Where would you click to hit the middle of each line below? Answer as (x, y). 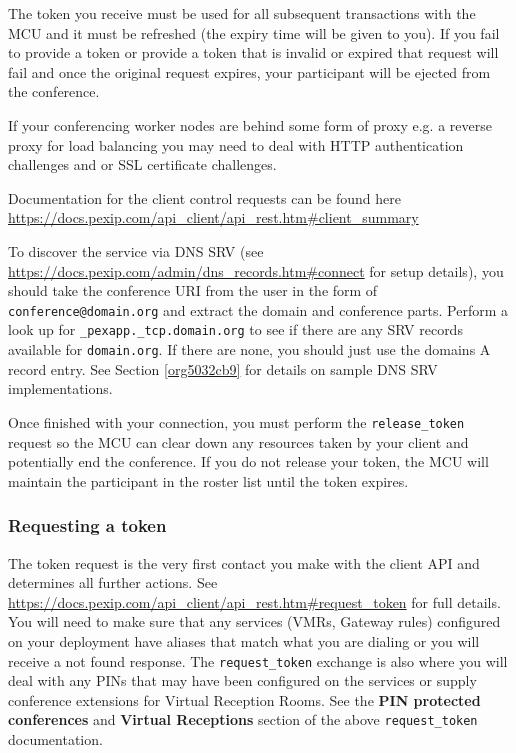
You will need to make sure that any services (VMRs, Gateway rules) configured (254, 621)
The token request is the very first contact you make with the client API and (244, 562)
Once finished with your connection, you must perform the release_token (236, 421)
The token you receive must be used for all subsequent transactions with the (242, 13)
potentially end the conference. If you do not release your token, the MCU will (248, 461)
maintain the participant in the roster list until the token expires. (208, 480)
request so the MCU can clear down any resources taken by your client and (238, 441)
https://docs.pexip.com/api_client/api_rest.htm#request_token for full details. (254, 601)
